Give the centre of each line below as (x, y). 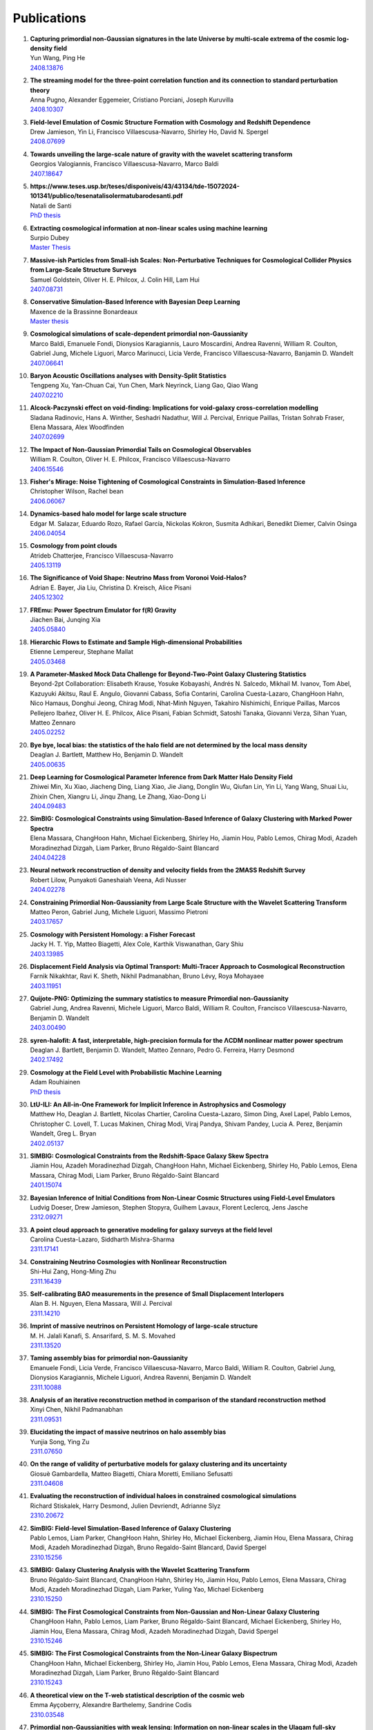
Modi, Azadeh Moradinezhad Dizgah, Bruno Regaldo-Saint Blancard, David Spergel (148, 1547)
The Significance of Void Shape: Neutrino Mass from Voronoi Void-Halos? (138, 578)
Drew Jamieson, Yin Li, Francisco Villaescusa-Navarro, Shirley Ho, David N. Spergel (149, 132)
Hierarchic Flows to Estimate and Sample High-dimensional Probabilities (136, 642)
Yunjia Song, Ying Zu (60, 1441)
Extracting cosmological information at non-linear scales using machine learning (149, 228)
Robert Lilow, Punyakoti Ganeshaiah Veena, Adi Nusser (108, 880)
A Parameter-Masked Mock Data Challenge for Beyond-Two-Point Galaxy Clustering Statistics (168, 674)
